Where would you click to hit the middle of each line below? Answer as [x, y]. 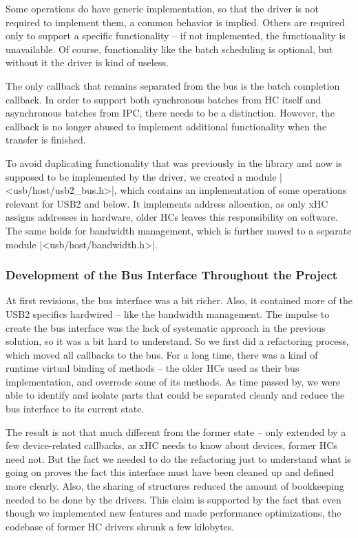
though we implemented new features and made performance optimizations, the [173, 513]
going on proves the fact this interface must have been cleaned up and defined [170, 472]
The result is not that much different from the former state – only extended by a [176, 431]
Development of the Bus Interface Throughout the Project [172, 275]
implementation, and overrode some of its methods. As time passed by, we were [173, 381]
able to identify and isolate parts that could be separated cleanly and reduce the [175, 395]
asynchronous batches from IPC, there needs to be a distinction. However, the [170, 113]
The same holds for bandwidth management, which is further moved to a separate [179, 230]
